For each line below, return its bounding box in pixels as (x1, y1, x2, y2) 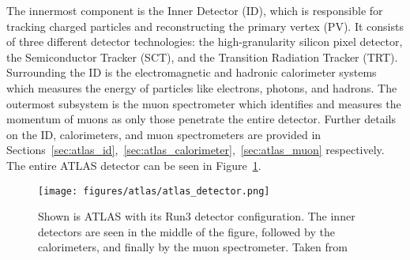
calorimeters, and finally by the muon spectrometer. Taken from (38, 239, 348, 255)
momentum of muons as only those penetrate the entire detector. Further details (6, 111, 397, 127)
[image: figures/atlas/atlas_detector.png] (38, 185, 270, 197)
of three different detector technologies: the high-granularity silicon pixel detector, (6, 33, 403, 50)
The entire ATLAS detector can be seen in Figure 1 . (6, 156, 261, 173)
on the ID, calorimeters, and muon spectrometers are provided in (6, 126, 322, 142)
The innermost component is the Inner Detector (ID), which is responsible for (6, 2, 383, 18)
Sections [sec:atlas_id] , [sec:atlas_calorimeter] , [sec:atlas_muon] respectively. (6, 141, 385, 158)
